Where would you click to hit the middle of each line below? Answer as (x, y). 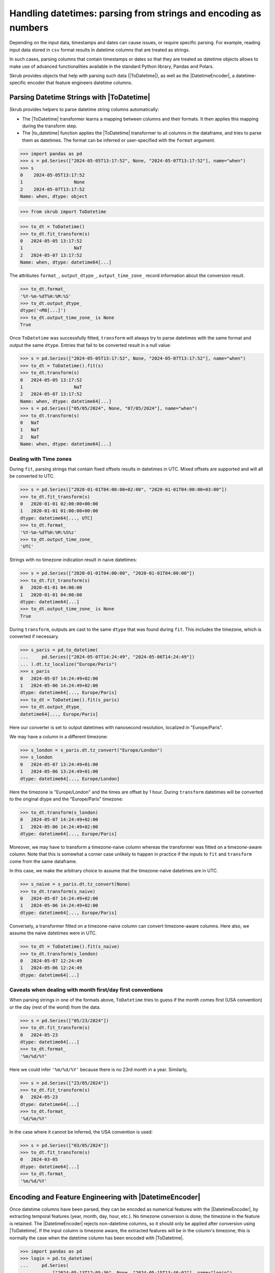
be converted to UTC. (32, 476)
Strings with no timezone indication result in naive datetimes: (73, 560)
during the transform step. (50, 126)
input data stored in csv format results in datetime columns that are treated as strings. (100, 50)
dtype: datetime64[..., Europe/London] (70, 779)
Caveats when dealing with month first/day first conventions (86, 990)
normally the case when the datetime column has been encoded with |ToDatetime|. (97, 1238)
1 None (52, 182)
